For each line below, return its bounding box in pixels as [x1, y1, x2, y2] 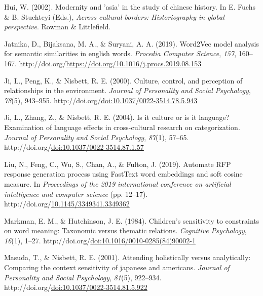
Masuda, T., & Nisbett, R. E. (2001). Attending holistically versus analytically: [4, 252, 251, 263]
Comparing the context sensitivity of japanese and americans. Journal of [4, 262, 230, 273]
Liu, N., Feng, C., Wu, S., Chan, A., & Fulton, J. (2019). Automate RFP [4, 158, 231, 169]
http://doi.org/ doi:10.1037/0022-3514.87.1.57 [4, 142, 144, 152]
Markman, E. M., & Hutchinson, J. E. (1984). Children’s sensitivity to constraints [4, 215, 259, 226]
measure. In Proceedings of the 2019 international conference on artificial [4, 178, 231, 189]
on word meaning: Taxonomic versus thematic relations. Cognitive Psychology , [4, 225, 247, 236]
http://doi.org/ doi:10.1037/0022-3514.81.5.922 [4, 282, 147, 292]
